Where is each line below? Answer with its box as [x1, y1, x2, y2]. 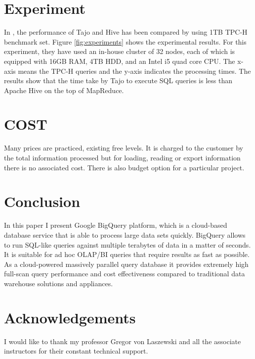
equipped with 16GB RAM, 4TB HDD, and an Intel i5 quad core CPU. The [4, 55, 235, 66]
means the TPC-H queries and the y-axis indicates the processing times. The [18, 65, 251, 76]
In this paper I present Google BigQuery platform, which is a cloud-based [4, 220, 227, 230]
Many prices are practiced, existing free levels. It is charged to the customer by [4, 143, 243, 153]
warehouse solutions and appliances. [4, 278, 113, 288]
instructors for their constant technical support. [4, 346, 148, 356]
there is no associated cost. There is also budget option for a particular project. [4, 162, 245, 172]
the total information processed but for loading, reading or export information [4, 153, 241, 162]
